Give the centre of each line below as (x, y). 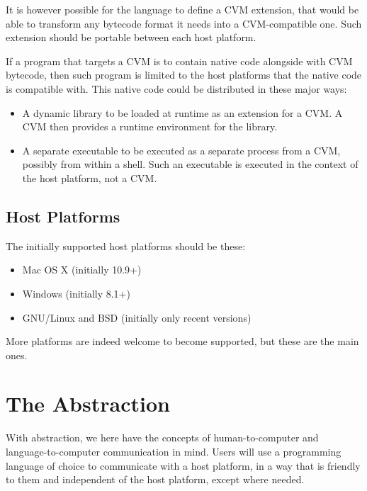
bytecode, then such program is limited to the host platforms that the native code (184, 75)
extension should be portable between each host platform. (131, 37)
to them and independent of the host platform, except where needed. (155, 479)
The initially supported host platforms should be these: (126, 245)
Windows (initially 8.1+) (76, 293)
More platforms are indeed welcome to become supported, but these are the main (182, 341)
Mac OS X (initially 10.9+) (82, 270)
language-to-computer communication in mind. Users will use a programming (174, 452)
